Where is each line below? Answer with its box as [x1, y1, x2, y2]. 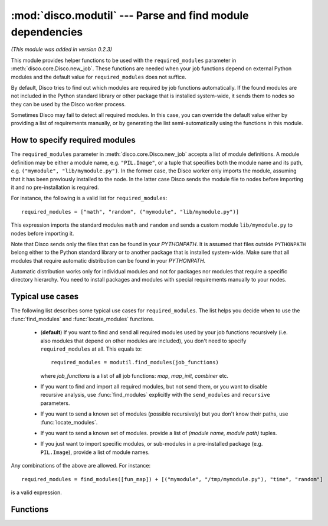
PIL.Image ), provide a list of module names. [40, 449, 150, 456]
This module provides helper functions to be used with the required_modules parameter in [11, 57, 237, 64]
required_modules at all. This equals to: [40, 345, 142, 352]
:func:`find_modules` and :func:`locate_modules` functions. [11, 315, 155, 322]
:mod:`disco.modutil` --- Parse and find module [11, 9, 249, 22]
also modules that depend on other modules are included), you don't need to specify [40, 337, 247, 344]
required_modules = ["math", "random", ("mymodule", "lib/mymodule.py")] [21, 208, 240, 215]
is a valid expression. [11, 489, 62, 496]
